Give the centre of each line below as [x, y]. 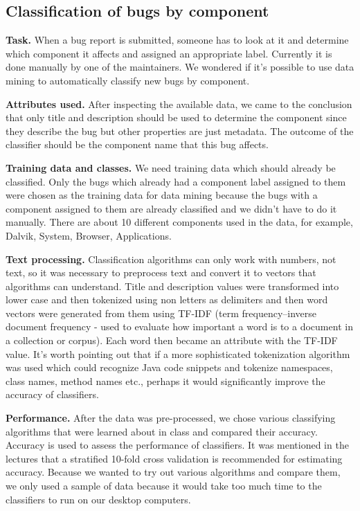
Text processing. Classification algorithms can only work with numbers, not [171, 259]
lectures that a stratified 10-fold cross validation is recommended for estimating [174, 458]
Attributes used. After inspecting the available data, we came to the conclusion [179, 104]
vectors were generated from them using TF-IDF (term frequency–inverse [161, 313]
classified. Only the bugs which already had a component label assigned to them [176, 181]
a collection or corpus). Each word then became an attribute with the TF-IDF [172, 340]
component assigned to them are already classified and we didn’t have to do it [171, 208]
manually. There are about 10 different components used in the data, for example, [179, 222]
